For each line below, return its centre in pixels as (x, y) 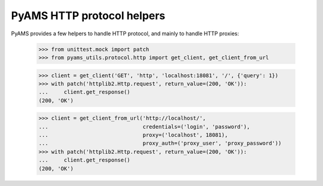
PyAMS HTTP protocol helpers (88, 16)
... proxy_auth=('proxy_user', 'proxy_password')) (160, 143)
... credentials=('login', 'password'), (144, 126)
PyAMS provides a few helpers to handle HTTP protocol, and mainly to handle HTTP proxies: (125, 33)
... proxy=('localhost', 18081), (133, 135)
